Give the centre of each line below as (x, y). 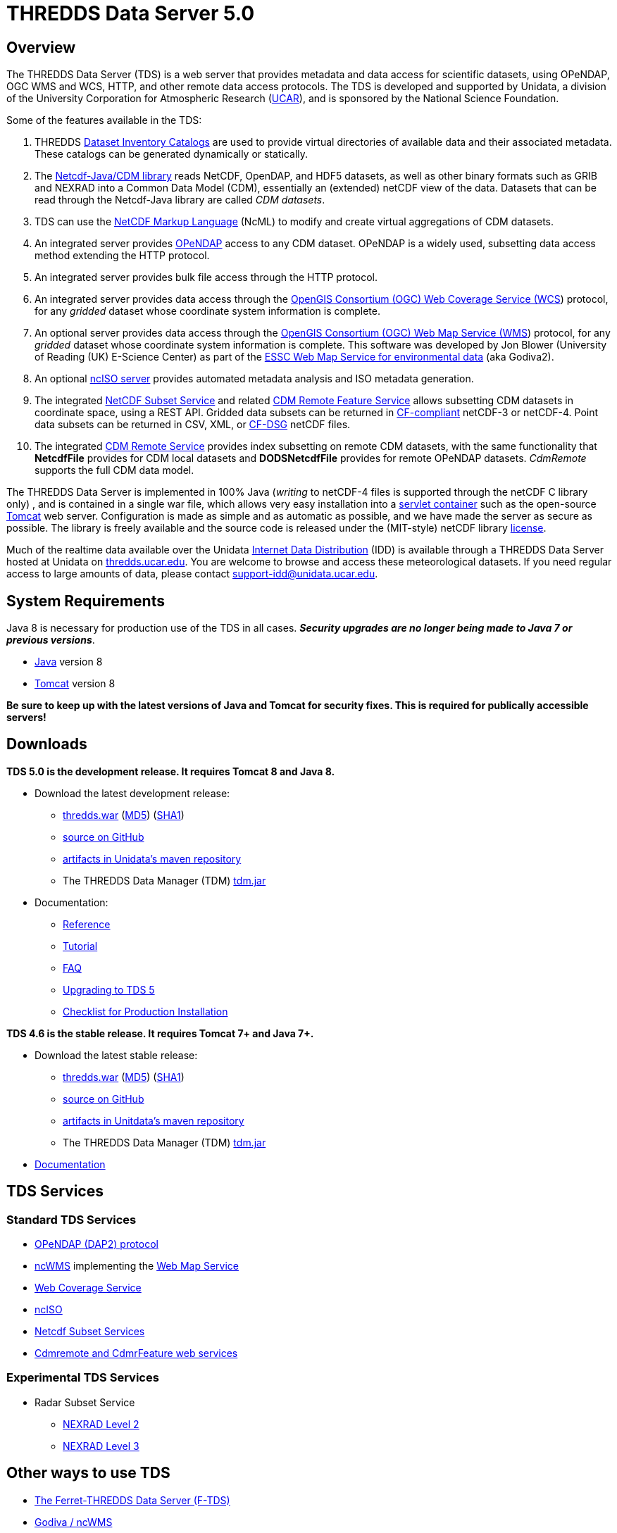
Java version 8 (69, 662)
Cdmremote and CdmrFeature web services (136, 1353)
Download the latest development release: (132, 793)
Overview (41, 47)
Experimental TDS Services (83, 1378)
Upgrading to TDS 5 (109, 989)
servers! (26, 718)
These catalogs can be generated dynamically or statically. (172, 154)
